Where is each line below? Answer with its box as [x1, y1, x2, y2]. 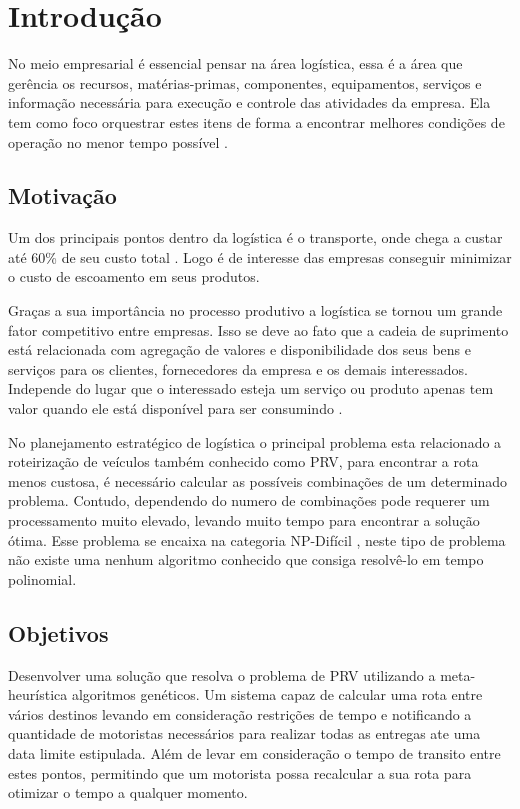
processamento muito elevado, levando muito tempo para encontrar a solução [8, 510, 480, 531]
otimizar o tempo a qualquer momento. [8, 782, 248, 803]
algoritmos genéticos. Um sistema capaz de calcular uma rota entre [71, 684, 483, 705]
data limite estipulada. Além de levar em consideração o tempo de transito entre [8, 742, 501, 763]
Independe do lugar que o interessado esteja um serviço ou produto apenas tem [8, 378, 494, 399]
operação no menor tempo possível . [8, 131, 228, 152]
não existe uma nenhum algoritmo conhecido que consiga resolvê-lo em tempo [8, 549, 484, 570]
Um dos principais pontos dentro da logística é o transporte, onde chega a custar [8, 227, 503, 248]
